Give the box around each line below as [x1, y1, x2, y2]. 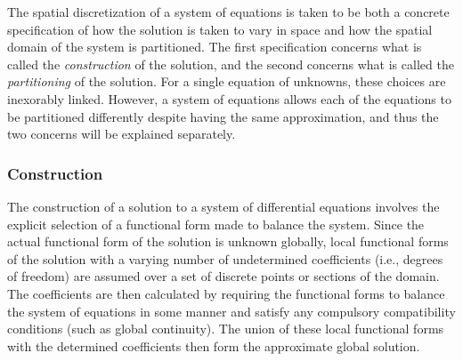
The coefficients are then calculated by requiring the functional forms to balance [7, 284, 445, 302]
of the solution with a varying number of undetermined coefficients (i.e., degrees [7, 249, 443, 268]
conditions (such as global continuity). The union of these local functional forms [7, 319, 444, 338]
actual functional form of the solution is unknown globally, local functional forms [7, 232, 449, 251]
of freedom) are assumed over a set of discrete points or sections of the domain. [7, 267, 440, 285]
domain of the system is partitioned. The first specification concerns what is [7, 37, 422, 56]
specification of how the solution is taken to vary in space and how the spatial [7, 20, 433, 38]
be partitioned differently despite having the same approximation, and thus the [7, 107, 439, 125]
